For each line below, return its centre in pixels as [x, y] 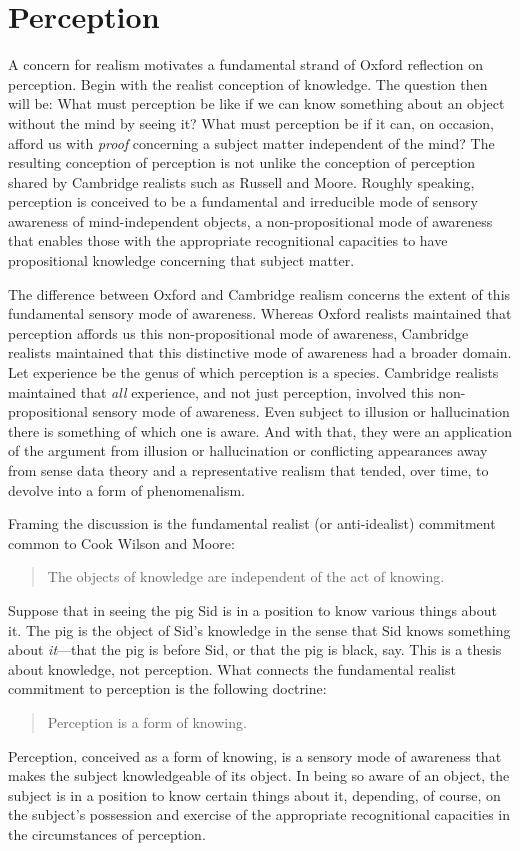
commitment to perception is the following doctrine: [167, 688]
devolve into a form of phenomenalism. [126, 489]
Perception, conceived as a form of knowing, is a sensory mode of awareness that [255, 755]
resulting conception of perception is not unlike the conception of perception [241, 162]
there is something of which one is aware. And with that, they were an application [260, 430]
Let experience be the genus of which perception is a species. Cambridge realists [253, 372]
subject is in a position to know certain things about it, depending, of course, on [254, 794]
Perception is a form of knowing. [147, 721]
